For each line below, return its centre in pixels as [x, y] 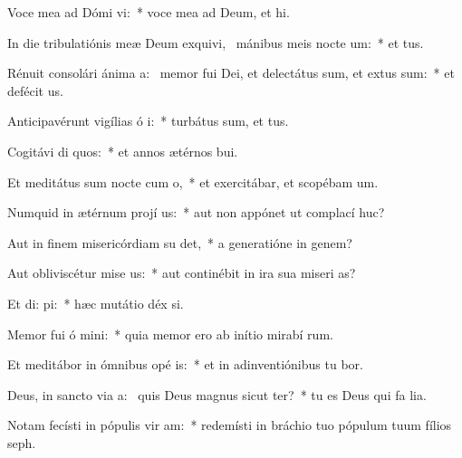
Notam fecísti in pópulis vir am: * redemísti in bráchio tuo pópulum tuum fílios [230, 425]
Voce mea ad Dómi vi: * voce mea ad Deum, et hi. [149, 12]
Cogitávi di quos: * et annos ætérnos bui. [123, 151]
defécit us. [35, 90]
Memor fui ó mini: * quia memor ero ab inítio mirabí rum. [170, 334]
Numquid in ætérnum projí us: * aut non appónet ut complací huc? [196, 212]
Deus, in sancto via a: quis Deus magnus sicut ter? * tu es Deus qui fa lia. [217, 394]
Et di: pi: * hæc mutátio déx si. [96, 303]
